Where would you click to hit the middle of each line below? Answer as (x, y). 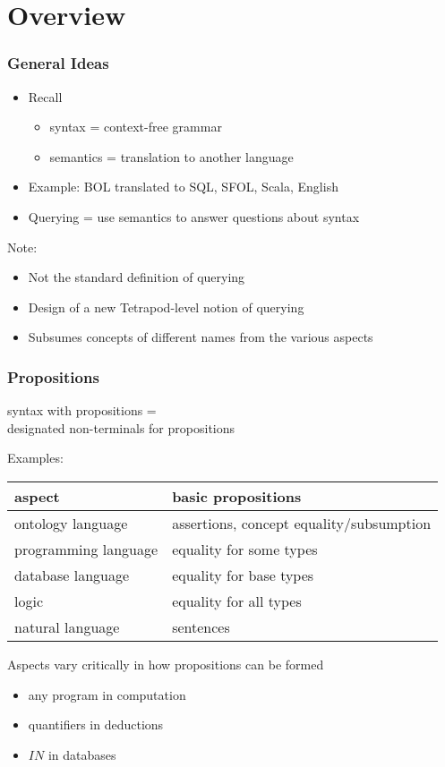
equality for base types (243, 575)
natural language (67, 626)
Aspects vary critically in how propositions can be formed (166, 664)
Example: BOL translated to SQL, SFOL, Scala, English (183, 187)
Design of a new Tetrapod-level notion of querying (166, 307)
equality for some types (245, 549)
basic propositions (237, 496)
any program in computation (107, 694)
